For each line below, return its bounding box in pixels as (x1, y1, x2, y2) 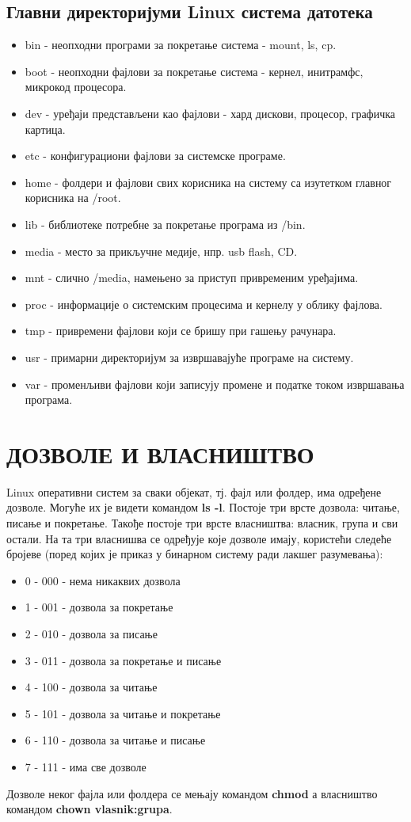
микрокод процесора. (25, 78, 127, 95)
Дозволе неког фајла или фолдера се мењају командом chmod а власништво (6, 785, 378, 801)
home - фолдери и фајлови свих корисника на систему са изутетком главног (25, 173, 392, 190)
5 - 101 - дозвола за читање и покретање (25, 705, 221, 721)
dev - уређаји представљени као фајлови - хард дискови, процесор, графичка (25, 105, 396, 121)
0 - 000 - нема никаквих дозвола (25, 572, 181, 588)
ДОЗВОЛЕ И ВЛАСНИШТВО (6, 437, 314, 470)
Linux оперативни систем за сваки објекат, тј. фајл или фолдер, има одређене (6, 483, 382, 500)
